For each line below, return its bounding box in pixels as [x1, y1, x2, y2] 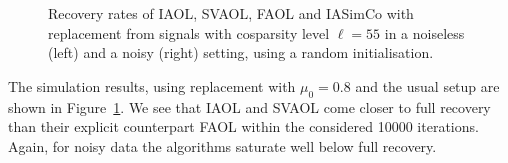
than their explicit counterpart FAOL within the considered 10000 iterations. [8, 116, 479, 137]
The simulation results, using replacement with [8, 75, 296, 96]
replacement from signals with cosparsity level [48, 22, 330, 43]
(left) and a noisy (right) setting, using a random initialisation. [48, 42, 434, 63]
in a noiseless [384, 22, 465, 43]
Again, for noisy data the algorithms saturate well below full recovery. [8, 135, 437, 156]
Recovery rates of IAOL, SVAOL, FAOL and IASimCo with [48, 3, 414, 23]
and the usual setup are [355, 75, 500, 96]
